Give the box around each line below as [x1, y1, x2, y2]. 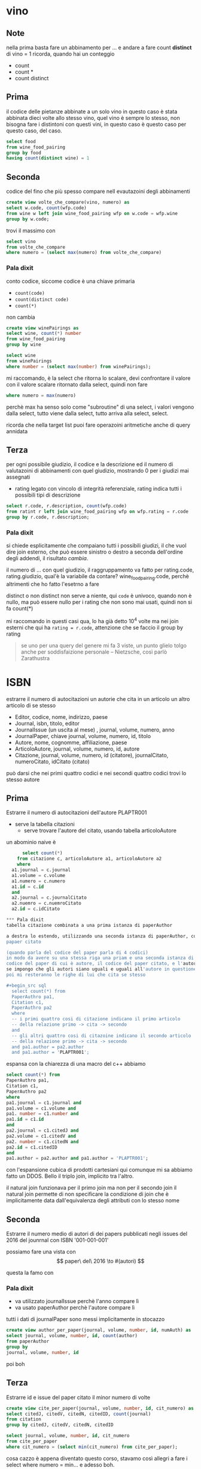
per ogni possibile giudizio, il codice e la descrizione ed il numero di [6, 461, 173, 468]
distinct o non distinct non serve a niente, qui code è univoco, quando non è [6, 592, 192, 600]
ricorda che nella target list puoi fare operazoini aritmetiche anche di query [6, 421, 190, 428]
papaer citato [6, 939, 42, 945]
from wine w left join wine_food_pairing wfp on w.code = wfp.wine [6, 210, 178, 216]
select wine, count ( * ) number [6, 331, 82, 337]
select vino [6, 238, 36, 244]
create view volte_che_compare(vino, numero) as [6, 200, 130, 205]
